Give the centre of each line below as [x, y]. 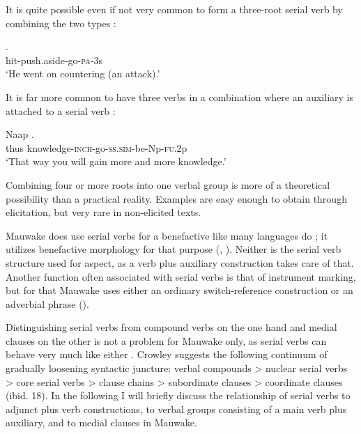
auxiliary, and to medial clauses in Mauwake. [101, 423]
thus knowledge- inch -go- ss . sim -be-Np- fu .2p [97, 147]
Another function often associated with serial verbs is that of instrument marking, [181, 276]
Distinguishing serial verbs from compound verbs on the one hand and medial [171, 327]
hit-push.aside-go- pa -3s [54, 60]
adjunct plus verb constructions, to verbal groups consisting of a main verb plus [176, 409]
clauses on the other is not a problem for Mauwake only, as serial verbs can [166, 340]
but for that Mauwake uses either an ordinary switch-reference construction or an [179, 290]
